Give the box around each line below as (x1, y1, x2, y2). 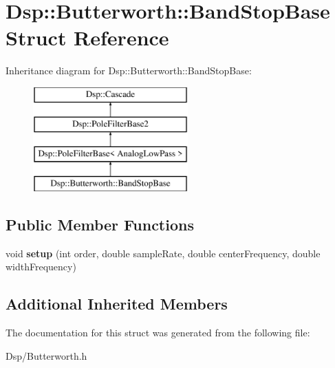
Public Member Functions (6, 214, 194, 235)
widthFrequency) (6, 259, 76, 274)
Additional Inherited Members (6, 293, 228, 314)
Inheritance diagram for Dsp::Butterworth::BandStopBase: (6, 63, 252, 78)
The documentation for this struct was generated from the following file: (6, 325, 310, 340)
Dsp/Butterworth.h (6, 348, 87, 362)
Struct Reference (6, 23, 169, 52)
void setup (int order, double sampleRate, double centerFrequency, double (6, 246, 321, 260)
